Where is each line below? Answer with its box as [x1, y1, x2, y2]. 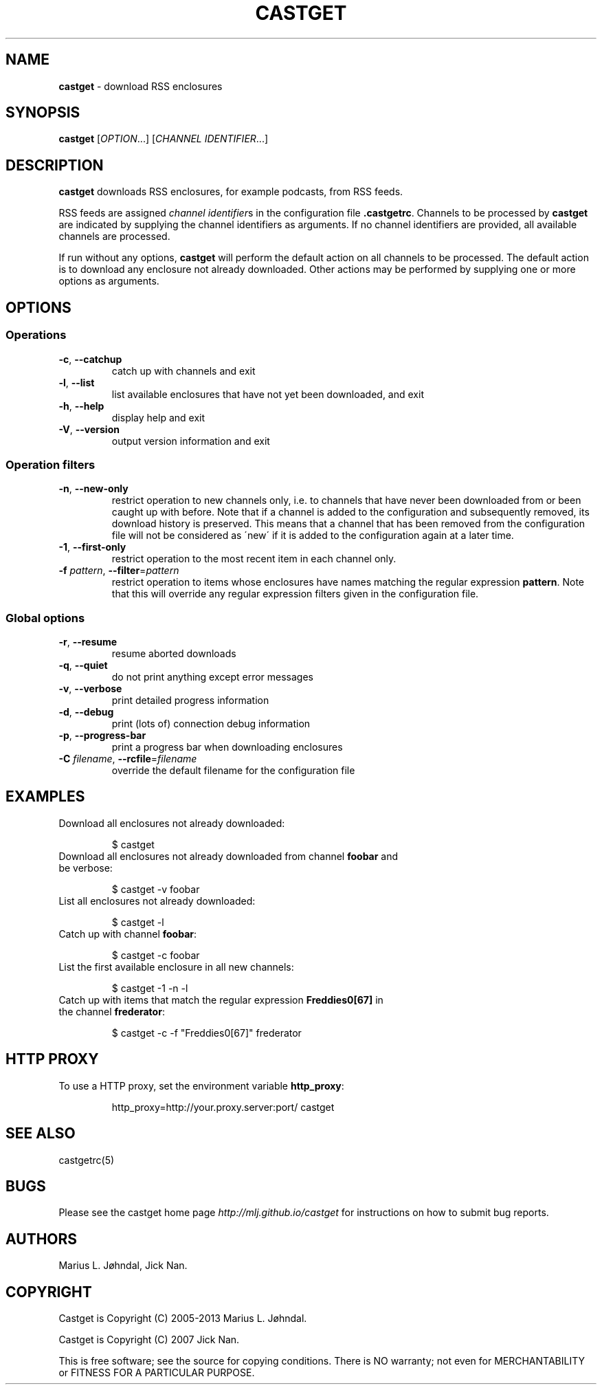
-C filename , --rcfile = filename [58, 753, 197, 764]
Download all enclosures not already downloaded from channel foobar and [58, 850, 399, 862]
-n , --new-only [58, 483, 129, 495]
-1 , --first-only [58, 541, 126, 553]
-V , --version [58, 423, 120, 435]
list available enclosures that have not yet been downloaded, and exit [111, 388, 424, 400]
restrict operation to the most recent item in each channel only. [111, 553, 397, 565]
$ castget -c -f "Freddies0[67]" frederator [111, 1026, 302, 1039]
